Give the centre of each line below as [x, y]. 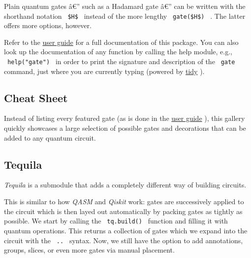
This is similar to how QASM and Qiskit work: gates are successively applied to [124, 202]
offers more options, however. [48, 25]
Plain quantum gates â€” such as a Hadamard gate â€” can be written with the [125, 6]
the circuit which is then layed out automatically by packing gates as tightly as [123, 211]
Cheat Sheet [36, 97]
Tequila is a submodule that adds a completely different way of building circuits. [125, 185]
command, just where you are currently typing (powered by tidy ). [104, 71]
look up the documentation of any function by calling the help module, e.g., [118, 52]
